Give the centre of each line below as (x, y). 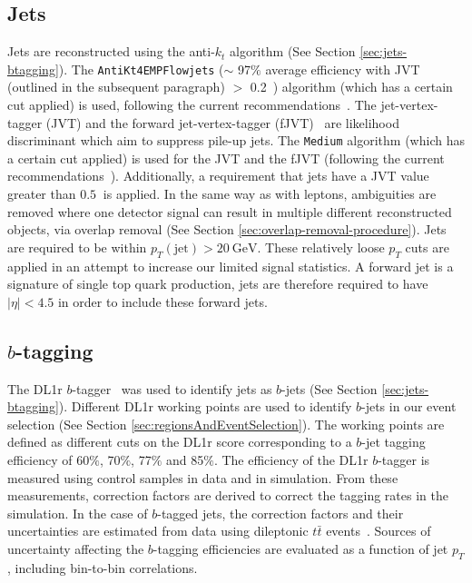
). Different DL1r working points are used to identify (205, 406)
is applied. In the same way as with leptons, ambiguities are (270, 194)
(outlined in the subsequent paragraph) (116, 87)
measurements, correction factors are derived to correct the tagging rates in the (228, 495)
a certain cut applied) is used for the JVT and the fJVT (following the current (226, 158)
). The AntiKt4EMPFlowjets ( (141, 69)
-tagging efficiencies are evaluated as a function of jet (300, 548)
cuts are (427, 247)
